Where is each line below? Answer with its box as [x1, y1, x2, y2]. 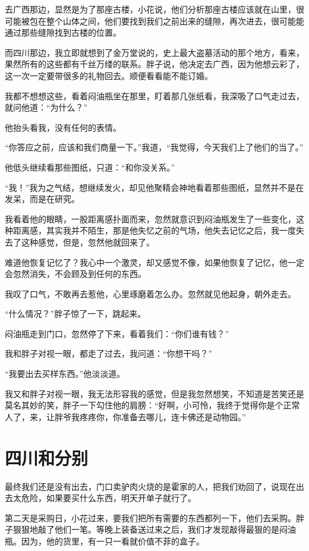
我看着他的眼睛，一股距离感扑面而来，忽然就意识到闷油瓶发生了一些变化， [5, 212, 296, 225]
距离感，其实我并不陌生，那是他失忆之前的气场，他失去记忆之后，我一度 [12, 224, 296, 237]
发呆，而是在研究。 [5, 193, 80, 205]
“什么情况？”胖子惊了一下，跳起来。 [5, 307, 146, 320]
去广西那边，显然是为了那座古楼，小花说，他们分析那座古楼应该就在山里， [5, 3, 296, 15]
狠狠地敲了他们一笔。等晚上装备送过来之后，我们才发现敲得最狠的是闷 [12, 523, 288, 536]
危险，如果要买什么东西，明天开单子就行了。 [21, 492, 196, 504]
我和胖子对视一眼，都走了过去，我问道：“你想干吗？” [5, 347, 213, 360]
